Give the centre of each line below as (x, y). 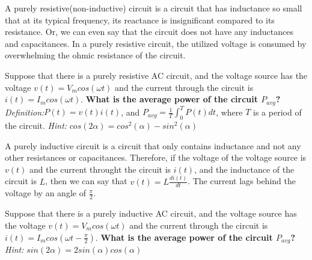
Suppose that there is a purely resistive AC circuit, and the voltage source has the (156, 75)
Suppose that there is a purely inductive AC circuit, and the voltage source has (151, 213)
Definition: (25, 112)
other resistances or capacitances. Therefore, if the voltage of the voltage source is (156, 157)
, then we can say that (86, 181)
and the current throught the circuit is (100, 169)
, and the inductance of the (244, 169)
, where (229, 112)
